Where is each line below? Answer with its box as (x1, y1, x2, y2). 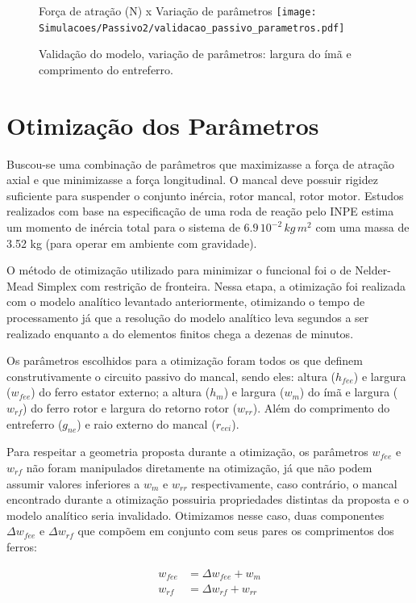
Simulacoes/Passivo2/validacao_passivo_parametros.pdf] (39, 22, 345, 34)
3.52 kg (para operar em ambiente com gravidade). (6, 234, 257, 251)
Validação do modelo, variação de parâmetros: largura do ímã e (39, 45, 352, 62)
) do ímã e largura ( (299, 383, 398, 400)
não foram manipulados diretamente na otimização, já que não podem (26, 459, 372, 475)
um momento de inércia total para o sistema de (6, 219, 240, 235)
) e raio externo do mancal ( (77, 415, 216, 432)
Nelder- (355, 262, 391, 278)
